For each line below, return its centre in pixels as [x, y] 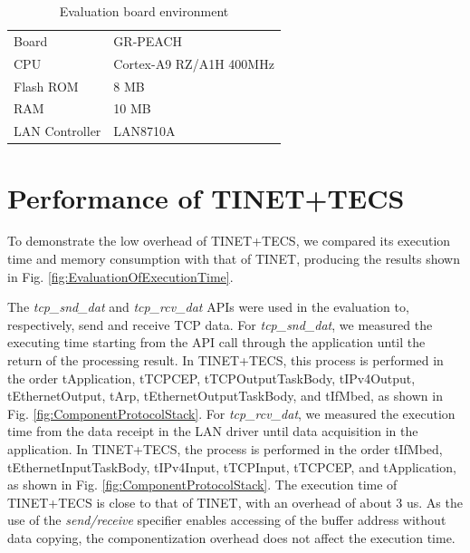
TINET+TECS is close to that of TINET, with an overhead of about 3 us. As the [235, 502]
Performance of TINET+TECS [206, 197]
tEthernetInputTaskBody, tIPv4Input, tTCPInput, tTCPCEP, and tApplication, [232, 466]
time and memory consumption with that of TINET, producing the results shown [234, 259]
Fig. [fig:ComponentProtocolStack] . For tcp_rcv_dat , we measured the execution [231, 413]
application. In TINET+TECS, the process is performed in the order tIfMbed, [225, 448]
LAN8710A [144, 131]
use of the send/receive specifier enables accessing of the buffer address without [227, 520]
